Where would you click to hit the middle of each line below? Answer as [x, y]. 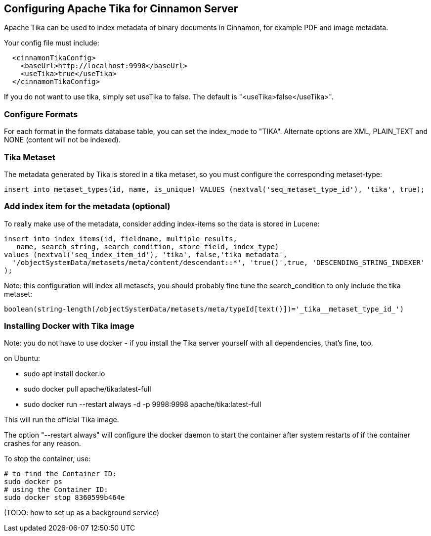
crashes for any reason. [43, 444]
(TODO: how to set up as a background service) [82, 513]
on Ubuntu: [22, 358]
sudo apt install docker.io [65, 374]
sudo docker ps [33, 482]
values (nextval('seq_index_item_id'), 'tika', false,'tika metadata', [146, 254]
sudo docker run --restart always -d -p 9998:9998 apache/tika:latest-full [143, 404]
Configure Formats [41, 114]
